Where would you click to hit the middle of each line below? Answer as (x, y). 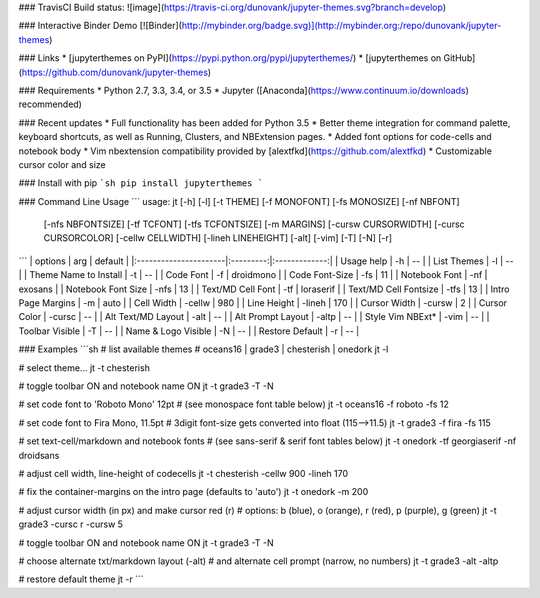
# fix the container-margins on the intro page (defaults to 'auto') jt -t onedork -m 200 (193, 492)
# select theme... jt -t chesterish (84, 367)
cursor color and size (62, 164)
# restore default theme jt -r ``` (81, 579)
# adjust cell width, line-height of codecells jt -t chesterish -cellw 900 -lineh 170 (183, 473)
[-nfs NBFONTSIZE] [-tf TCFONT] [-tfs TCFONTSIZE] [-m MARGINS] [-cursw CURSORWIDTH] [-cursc (254, 224)
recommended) (50, 104)
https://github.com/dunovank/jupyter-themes (115, 72)
